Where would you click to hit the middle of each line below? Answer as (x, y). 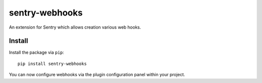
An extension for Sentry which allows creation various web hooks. (75, 27)
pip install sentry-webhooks (52, 64)
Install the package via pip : (36, 52)
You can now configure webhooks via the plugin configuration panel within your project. (97, 75)
